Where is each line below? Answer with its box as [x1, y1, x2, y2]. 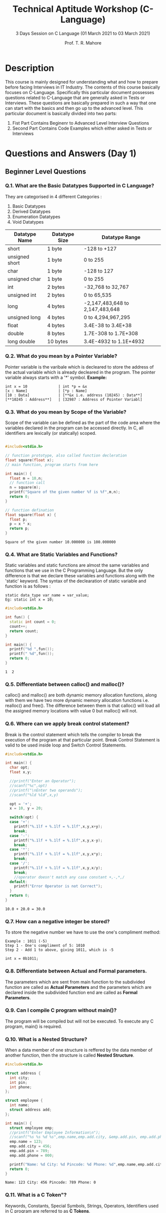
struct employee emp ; [9, 1125, 54, 1130]
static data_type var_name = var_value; [5, 593, 90, 598]
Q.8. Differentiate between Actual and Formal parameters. [5, 968, 147, 975]
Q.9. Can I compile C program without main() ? [5, 1007, 117, 1014]
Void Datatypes [12, 219, 44, 225]
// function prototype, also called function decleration [5, 453, 127, 458]
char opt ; [9, 765, 30, 770]
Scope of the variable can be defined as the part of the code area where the [5, 420, 161, 426]
